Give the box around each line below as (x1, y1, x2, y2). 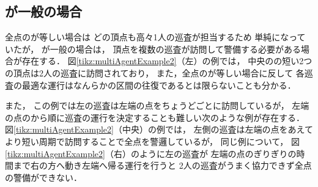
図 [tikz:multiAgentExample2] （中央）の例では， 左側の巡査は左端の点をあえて (5, 123, 313, 136)
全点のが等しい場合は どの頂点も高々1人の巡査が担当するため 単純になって (5, 31, 306, 43)
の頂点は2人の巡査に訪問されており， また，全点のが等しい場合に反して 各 (5, 66, 305, 79)
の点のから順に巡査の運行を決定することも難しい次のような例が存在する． (5, 111, 305, 123)
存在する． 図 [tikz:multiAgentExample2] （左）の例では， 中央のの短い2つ (21, 54, 312, 67)
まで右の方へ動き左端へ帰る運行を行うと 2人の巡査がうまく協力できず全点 (13, 159, 312, 172)
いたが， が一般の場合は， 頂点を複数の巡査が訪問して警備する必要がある (5, 42, 301, 55)
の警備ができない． (5, 170, 82, 183)
